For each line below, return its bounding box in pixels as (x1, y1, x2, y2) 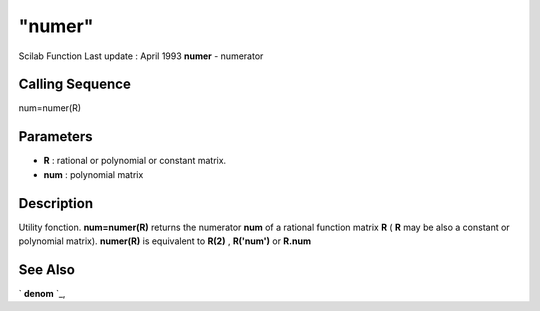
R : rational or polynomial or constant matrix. (43, 155, 227, 167)
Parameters (18, 128, 93, 145)
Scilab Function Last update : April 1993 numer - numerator (18, 50, 264, 62)
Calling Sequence (18, 76, 132, 93)
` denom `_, (18, 287, 66, 299)
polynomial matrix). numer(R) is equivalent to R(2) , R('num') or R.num (18, 235, 312, 247)
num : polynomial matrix (43, 168, 144, 180)
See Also (18, 261, 75, 278)
